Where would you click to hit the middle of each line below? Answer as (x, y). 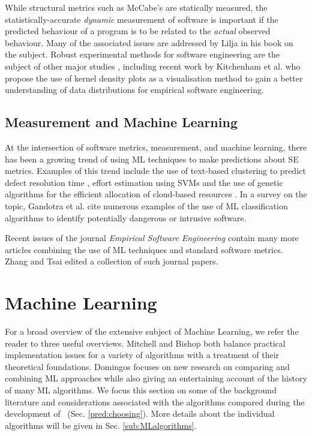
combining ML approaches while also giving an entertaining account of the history (156, 378)
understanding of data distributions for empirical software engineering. (134, 90)
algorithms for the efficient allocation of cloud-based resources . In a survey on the (156, 194)
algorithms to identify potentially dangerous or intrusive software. (126, 217)
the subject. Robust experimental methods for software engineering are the (142, 54)
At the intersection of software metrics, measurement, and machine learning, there (156, 147)
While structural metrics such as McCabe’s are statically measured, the (136, 7)
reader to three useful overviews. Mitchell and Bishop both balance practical (145, 343)
